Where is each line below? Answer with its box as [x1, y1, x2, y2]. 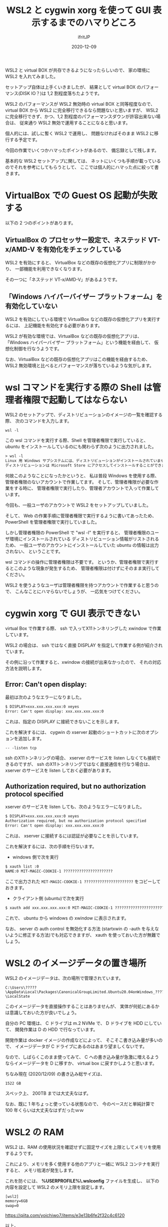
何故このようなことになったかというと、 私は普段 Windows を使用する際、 [5, 473, 159, 479]
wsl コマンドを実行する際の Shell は [5, 381, 152, 393]
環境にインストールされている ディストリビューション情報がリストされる [9, 536, 159, 542]
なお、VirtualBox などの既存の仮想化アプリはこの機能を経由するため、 [5, 356, 150, 362]
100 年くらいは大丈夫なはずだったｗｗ [5, 1107, 84, 1113]
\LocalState [5, 994, 30, 999]
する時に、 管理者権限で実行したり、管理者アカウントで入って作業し [13, 485, 155, 491]
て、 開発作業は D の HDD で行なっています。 [5, 1026, 98, 1032]
